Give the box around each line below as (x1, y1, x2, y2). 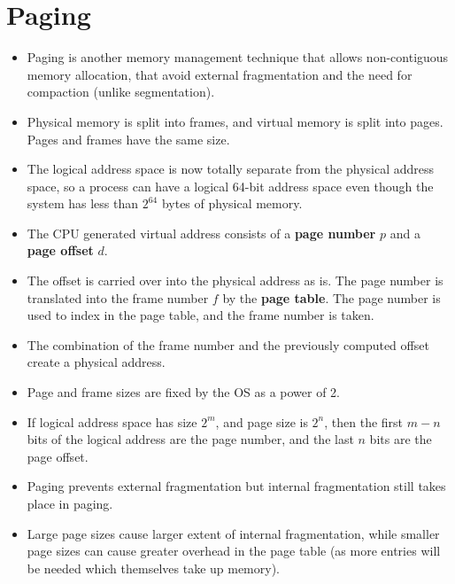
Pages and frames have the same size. (27, 129, 230, 148)
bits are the (369, 430, 432, 448)
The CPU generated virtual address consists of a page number (27, 223, 376, 242)
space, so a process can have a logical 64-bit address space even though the (27, 176, 434, 195)
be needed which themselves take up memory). (27, 558, 281, 577)
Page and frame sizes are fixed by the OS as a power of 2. (27, 383, 341, 401)
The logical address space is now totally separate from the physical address (27, 160, 435, 178)
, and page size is (215, 412, 308, 431)
